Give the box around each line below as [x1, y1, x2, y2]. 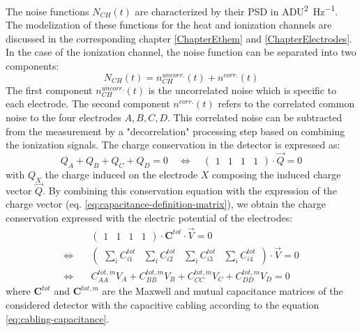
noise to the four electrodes [6, 109, 121, 124]
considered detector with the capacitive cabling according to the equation [6, 297, 319, 311]
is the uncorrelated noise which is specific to [148, 82, 337, 97]
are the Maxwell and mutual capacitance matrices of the [102, 284, 343, 298]
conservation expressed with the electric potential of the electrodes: [6, 210, 293, 224]
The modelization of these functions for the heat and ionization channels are [6, 17, 332, 32]
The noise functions [6, 3, 89, 18]
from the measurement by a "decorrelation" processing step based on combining [6, 123, 345, 138]
